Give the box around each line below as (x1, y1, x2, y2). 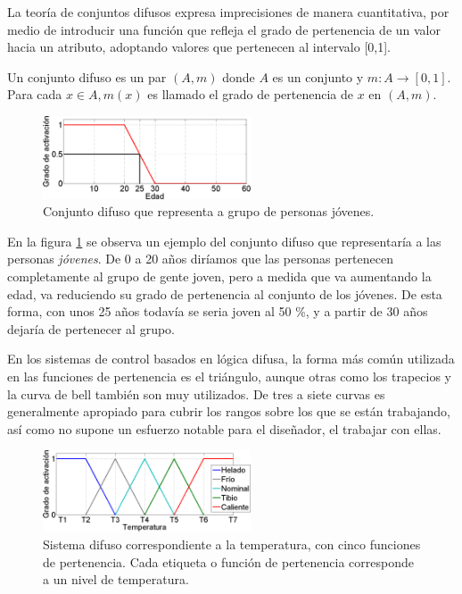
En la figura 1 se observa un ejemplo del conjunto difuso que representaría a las (7, 231, 441, 250)
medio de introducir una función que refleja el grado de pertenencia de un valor (7, 20, 441, 38)
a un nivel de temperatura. (43, 570, 189, 589)
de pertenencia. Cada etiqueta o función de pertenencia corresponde (43, 552, 414, 571)
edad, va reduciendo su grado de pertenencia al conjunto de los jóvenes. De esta (7, 284, 442, 303)
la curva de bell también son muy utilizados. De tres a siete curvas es (7, 384, 385, 403)
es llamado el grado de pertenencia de (147, 85, 354, 104)
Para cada (7, 85, 62, 104)
